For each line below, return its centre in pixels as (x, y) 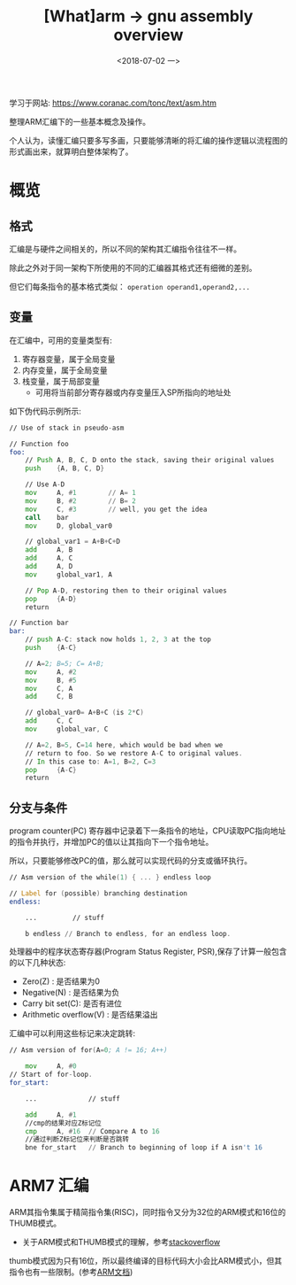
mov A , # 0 (51, 1066)
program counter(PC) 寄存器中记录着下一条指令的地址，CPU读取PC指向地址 (148, 831)
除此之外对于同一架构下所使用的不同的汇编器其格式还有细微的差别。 (133, 267)
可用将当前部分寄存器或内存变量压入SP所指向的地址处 (133, 392)
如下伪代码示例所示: (46, 411)
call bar (47, 517)
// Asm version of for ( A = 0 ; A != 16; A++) (88, 1050)
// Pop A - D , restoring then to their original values (126, 591)
